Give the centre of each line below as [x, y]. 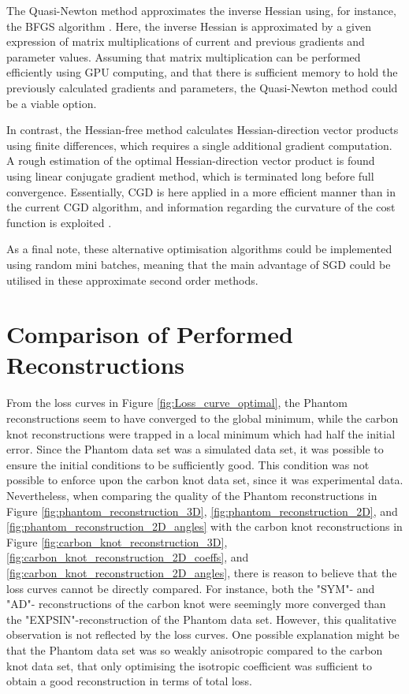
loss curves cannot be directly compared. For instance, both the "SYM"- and [191, 588]
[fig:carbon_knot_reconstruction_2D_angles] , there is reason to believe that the [202, 572]
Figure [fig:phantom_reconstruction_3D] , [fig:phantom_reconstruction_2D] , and [202, 511]
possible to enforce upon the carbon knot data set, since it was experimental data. [205, 480]
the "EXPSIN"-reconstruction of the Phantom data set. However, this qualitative [201, 619]
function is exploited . [59, 222]
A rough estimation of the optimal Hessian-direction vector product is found [191, 160]
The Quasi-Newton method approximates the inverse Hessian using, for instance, [201, 10]
